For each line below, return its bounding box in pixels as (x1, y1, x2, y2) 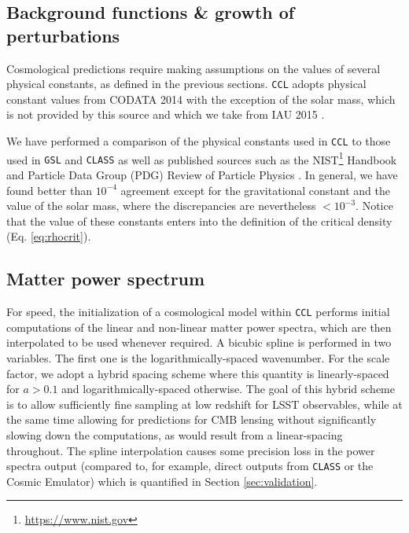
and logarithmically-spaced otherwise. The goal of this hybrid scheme (61, 380, 395, 397)
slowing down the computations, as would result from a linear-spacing (6, 426, 343, 443)
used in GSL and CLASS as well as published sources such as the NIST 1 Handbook (6, 149, 397, 167)
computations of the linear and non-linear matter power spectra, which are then (6, 318, 392, 335)
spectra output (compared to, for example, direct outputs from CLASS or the (6, 458, 374, 474)
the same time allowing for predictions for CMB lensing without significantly (6, 411, 377, 428)
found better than (6, 182, 92, 198)
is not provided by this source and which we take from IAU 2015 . (6, 106, 325, 123)
